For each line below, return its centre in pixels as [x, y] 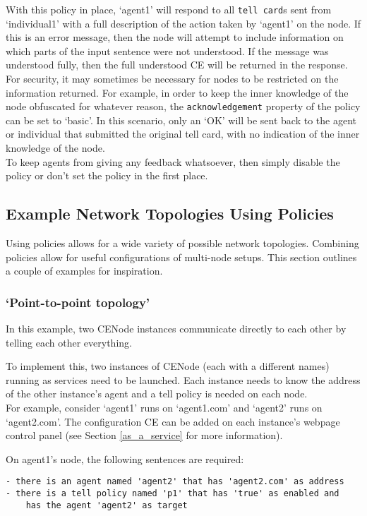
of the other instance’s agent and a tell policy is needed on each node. [157, 394]
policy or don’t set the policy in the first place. [107, 175]
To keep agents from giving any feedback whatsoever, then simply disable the [173, 161]
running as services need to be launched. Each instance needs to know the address [183, 379]
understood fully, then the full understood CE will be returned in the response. [177, 65]
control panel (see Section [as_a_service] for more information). [144, 435]
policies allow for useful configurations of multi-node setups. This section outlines [181, 257]
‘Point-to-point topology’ [78, 302]
